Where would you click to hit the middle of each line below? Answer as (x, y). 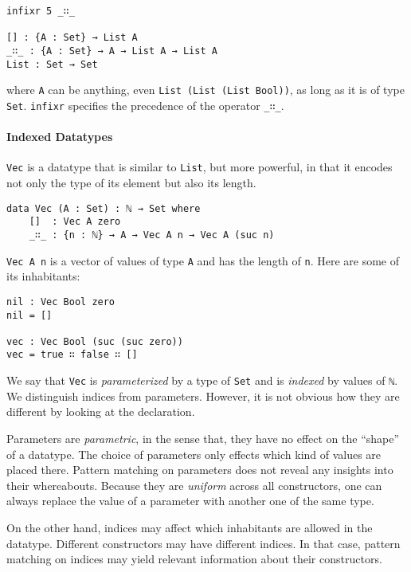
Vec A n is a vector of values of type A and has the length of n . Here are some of (203, 260)
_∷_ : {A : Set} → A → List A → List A (112, 51)
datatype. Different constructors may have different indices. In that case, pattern (204, 543)
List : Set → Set (52, 64)
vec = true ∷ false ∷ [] (72, 355)
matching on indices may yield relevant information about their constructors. (194, 559)
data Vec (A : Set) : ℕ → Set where (104, 208)
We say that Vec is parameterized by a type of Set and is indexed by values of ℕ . (202, 380)
